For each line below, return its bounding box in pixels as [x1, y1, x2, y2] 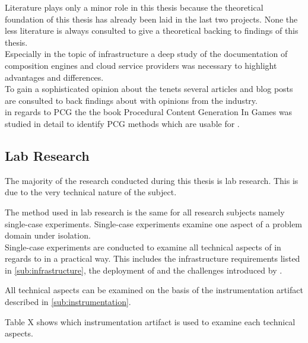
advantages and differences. [5, 71, 104, 83]
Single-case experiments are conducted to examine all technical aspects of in [5, 240, 281, 253]
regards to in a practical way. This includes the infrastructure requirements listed [5, 252, 300, 265]
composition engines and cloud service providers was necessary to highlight [5, 59, 277, 71]
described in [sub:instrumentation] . [5, 296, 131, 308]
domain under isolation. [5, 229, 91, 242]
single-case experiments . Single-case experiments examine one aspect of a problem [5, 217, 303, 230]
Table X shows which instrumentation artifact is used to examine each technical [5, 315, 296, 328]
